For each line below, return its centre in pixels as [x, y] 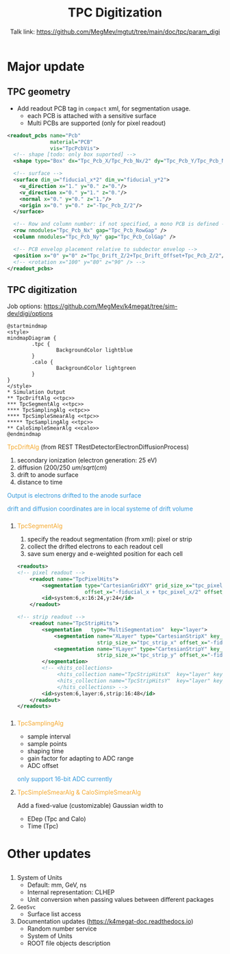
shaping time [46, 751]
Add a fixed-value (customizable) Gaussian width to [90, 806]
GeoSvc [26, 907]
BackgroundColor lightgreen [96, 369]
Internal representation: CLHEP [71, 892]
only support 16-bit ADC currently [65, 779]
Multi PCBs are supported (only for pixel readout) [97, 123]
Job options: [25, 306]
